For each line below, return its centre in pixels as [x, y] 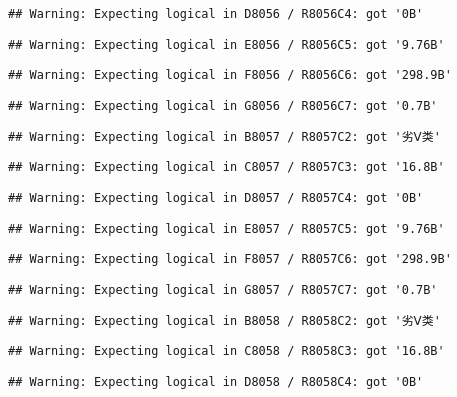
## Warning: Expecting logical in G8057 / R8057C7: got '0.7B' [223, 289]
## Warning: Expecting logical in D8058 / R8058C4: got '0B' [216, 381]
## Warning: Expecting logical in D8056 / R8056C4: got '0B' [216, 14]
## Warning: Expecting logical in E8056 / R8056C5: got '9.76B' [226, 44]
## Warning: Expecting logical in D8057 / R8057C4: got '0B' [216, 197]
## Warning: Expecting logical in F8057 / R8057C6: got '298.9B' [230, 259]
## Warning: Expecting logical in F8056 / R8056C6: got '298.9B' [230, 75]
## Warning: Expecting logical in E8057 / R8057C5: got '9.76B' [226, 228]
